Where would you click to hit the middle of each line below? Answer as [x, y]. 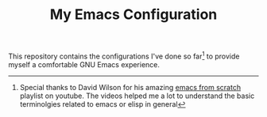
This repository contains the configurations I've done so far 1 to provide [124, 55]
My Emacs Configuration [133, 15]
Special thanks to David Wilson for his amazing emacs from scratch [130, 87]
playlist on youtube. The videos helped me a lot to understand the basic [137, 96]
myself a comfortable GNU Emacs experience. [84, 64]
